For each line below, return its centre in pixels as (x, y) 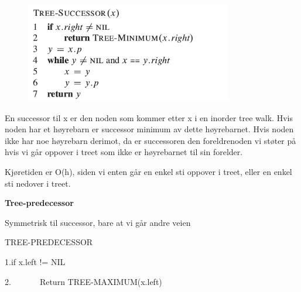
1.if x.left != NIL (35, 262)
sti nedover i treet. (38, 183)
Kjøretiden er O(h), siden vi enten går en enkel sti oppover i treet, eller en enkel (148, 172)
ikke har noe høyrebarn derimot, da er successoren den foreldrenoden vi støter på (150, 140)
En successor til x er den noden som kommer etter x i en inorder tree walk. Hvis (149, 117)
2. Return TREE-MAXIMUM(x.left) (83, 281)
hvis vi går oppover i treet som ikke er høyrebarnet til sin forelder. (124, 152)
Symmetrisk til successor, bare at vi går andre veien (98, 222)
